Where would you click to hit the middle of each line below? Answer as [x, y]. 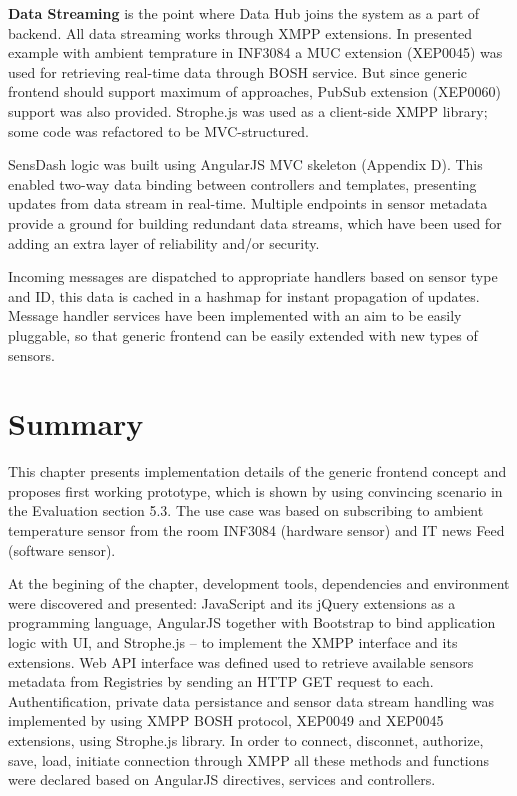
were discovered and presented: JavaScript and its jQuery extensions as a [232, 602]
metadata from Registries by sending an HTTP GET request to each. [221, 681]
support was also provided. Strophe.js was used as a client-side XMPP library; [248, 110]
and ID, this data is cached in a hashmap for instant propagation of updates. [244, 295]
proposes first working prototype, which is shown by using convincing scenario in [255, 490]
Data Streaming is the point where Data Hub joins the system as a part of [244, 13]
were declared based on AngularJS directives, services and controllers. [222, 779]
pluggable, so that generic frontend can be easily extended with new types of [243, 334]
